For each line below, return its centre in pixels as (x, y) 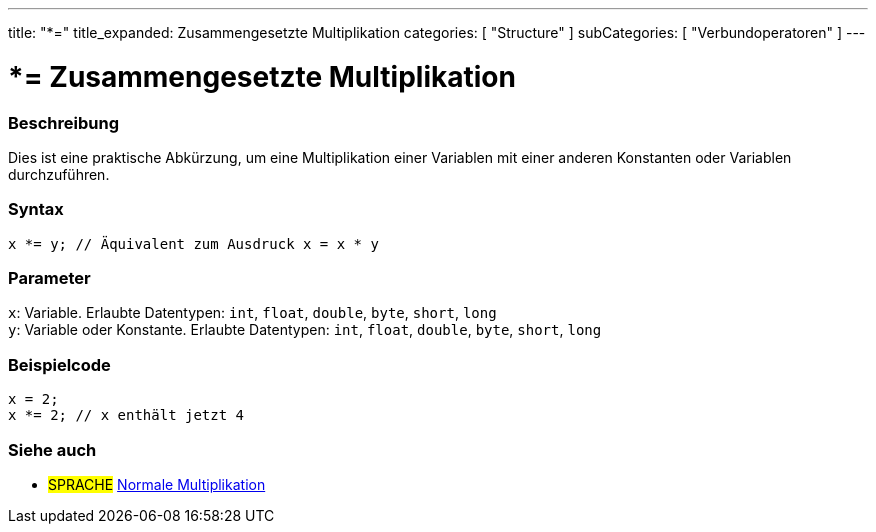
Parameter (49, 278)
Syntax (36, 209)
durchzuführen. (59, 174)
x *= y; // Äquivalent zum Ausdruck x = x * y (193, 243)
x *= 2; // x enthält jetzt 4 (126, 415)
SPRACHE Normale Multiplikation (157, 484)
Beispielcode (59, 364)
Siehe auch (52, 449)
